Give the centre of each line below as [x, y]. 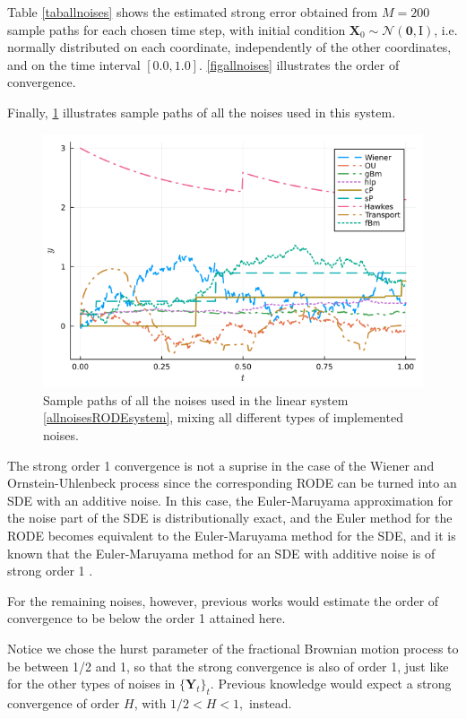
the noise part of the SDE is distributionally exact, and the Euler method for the [230, 518]
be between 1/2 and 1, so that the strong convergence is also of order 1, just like [228, 666]
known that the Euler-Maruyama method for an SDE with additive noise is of [221, 553]
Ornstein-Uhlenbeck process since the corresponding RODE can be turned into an [232, 483]
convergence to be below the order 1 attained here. [147, 618]
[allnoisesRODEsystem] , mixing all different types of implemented [223, 417]
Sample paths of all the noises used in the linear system [196, 399]
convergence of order [64, 702]
